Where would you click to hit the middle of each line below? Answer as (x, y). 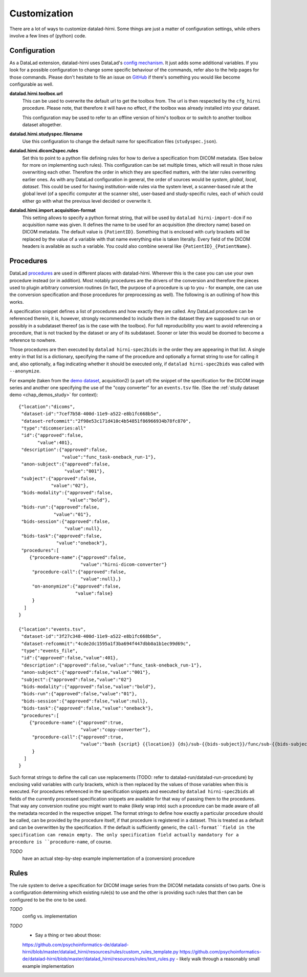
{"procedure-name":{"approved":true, (76, 722)
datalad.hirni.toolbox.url (36, 94)
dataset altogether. (42, 124)
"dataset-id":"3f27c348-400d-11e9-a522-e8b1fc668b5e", (91, 637)
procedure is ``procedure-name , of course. (61, 842)
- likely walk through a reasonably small (218, 959)
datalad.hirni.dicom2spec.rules (44, 151)
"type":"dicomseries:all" (54, 428)
